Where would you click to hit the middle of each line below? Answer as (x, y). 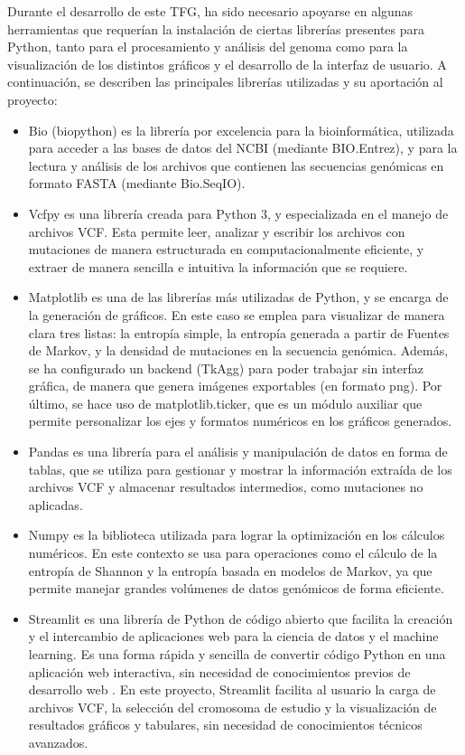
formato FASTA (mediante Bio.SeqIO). (137, 183)
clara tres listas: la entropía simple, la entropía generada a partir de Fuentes (239, 332)
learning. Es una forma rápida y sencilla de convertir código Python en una (237, 654)
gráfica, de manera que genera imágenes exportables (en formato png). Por (235, 386)
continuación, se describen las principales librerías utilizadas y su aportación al (225, 82)
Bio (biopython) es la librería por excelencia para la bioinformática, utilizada (241, 130)
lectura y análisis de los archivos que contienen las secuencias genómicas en (236, 165)
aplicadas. (56, 504)
